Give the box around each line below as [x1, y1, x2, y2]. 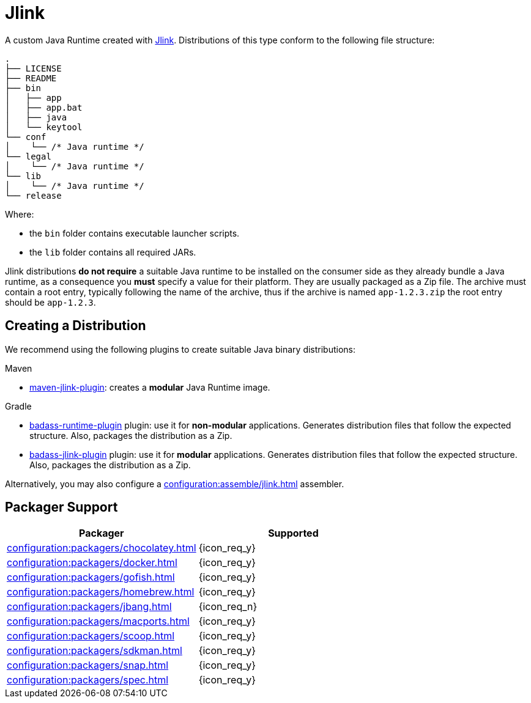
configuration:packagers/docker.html [7, 556, 177, 569]
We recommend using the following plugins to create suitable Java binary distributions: [5, 344, 356, 355]
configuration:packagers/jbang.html [7, 600, 172, 613]
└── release [5, 190, 62, 201]
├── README [5, 73, 57, 83]
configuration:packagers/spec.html [7, 674, 169, 686]
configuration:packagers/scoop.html [7, 630, 175, 642]
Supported [268, 527, 319, 540]
